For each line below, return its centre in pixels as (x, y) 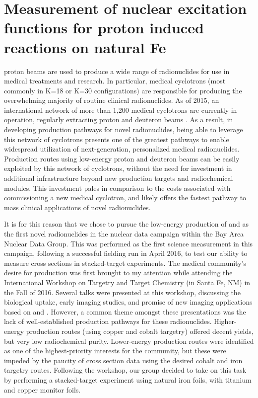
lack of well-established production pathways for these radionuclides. (108, 321)
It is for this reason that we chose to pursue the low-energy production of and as (126, 224)
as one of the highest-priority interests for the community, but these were (115, 351)
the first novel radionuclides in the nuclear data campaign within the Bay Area (124, 234)
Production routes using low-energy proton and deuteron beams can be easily (122, 158)
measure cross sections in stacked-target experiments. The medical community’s (125, 263)
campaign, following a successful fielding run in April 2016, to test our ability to (126, 253)
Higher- (225, 321)
